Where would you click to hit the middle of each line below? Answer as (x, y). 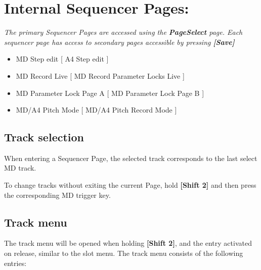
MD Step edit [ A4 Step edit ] (62, 59)
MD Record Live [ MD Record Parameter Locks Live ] (100, 75)
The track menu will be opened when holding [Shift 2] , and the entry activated (128, 243)
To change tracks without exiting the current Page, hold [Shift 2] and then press (130, 185)
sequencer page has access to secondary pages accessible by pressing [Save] (119, 42)
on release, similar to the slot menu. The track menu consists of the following (124, 253)
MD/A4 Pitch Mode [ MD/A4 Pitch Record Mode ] (96, 110)
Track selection (44, 137)
